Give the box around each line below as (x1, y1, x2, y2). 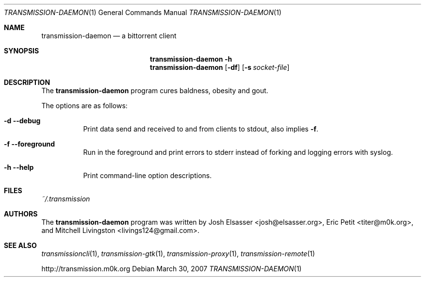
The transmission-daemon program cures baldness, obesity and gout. (41, 86, 268, 95)
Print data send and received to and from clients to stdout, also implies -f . (83, 125, 319, 133)
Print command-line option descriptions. (83, 171, 212, 180)
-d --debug (4, 116, 41, 125)
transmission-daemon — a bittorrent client (41, 32, 177, 40)
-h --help (4, 163, 34, 171)
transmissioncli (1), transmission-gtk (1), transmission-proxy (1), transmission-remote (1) (41, 249, 315, 258)
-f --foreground (4, 140, 55, 148)
